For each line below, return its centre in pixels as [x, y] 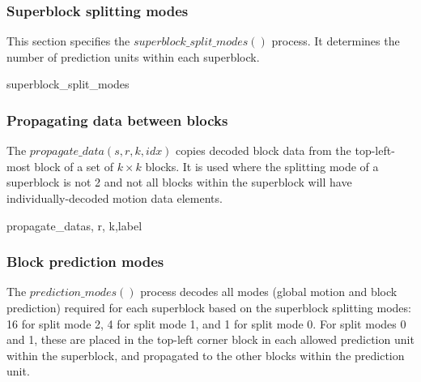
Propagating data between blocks [117, 120]
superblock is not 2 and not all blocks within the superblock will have [179, 182]
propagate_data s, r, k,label [74, 225]
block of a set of [74, 166]
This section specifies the [68, 41]
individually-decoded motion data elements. [115, 198]
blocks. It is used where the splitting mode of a [262, 166]
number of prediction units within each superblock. [133, 56]
